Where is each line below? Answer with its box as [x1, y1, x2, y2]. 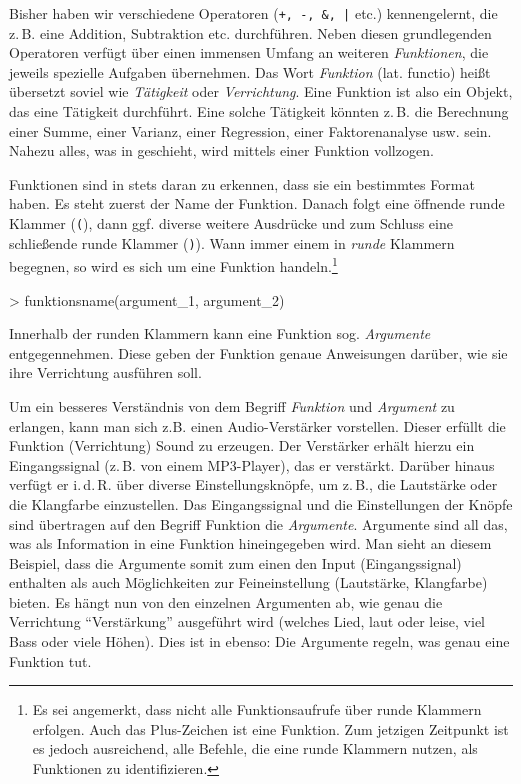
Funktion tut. [9, 650, 92, 671]
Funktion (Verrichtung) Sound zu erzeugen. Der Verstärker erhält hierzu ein [9, 435, 475, 456]
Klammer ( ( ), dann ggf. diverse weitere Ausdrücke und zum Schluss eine [9, 213, 453, 233]
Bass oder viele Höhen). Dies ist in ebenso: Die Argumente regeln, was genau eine [9, 631, 510, 652]
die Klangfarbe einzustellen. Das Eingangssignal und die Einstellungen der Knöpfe [9, 493, 513, 514]
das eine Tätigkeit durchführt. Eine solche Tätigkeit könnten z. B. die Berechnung [9, 101, 509, 122]
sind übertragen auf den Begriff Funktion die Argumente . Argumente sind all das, [9, 513, 508, 534]
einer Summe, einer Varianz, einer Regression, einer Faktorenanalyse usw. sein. [9, 120, 492, 141]
